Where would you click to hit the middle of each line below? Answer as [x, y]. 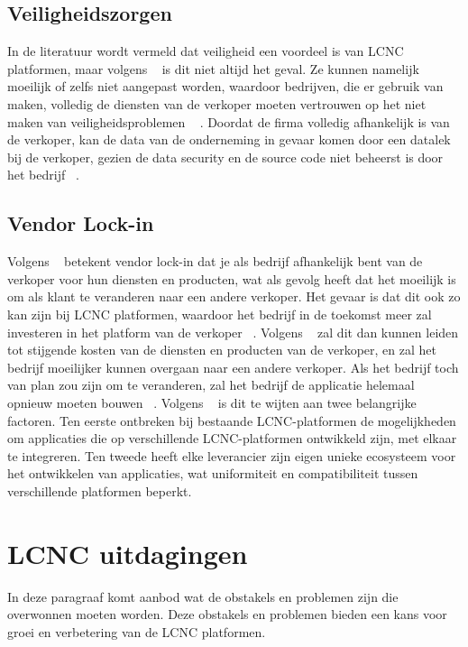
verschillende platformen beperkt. [100, 490]
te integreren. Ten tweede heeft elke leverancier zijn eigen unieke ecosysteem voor [232, 455]
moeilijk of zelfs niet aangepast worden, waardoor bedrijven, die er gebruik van [225, 86]
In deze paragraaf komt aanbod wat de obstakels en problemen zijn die [203, 596]
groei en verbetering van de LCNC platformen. [137, 631]
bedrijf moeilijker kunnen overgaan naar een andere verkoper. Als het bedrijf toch [233, 367]
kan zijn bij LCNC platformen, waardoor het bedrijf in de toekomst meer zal [220, 314]
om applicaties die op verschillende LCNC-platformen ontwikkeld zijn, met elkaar [232, 438]
